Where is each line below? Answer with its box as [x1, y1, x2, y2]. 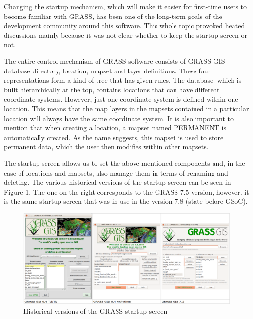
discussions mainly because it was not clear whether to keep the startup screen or [4, 30, 247, 40]
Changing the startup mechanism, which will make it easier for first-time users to [4, 1, 247, 11]
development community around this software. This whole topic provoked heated [4, 20, 245, 31]
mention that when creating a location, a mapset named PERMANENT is [4, 123, 226, 133]
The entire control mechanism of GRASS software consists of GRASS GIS [4, 55, 225, 66]
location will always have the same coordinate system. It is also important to [4, 113, 234, 123]
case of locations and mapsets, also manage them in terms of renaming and [4, 167, 228, 177]
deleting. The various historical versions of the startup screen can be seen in [4, 177, 231, 187]
